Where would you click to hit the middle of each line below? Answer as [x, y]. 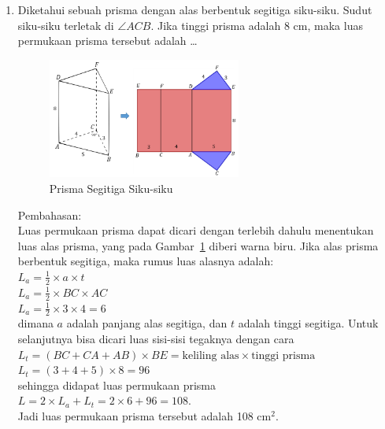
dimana [35, 323]
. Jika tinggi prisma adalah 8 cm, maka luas [257, 25]
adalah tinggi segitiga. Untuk [308, 323]
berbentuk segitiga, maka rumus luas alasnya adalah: [146, 261]
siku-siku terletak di [66, 25]
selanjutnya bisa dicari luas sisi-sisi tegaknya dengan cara [156, 338]
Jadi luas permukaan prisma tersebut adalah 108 [135, 415]
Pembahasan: [50, 214]
